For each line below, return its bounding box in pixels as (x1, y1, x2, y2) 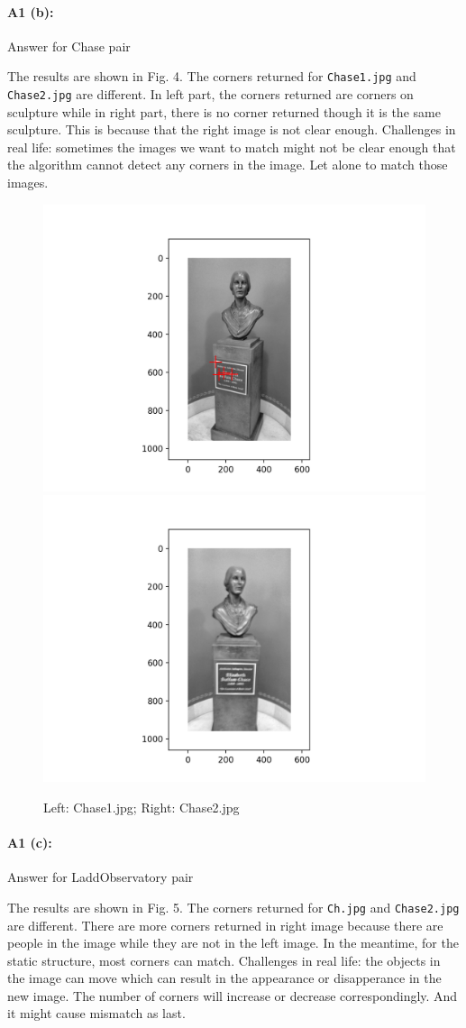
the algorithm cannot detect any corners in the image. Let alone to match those (7, 155, 448, 174)
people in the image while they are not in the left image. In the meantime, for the (7, 933, 459, 952)
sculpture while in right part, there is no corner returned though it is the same (7, 102, 441, 121)
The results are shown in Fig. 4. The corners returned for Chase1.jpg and (7, 67, 416, 86)
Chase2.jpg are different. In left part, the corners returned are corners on (7, 85, 414, 104)
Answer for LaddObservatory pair (7, 867, 194, 886)
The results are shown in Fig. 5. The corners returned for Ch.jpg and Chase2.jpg (7, 897, 460, 916)
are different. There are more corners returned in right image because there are (7, 915, 443, 934)
